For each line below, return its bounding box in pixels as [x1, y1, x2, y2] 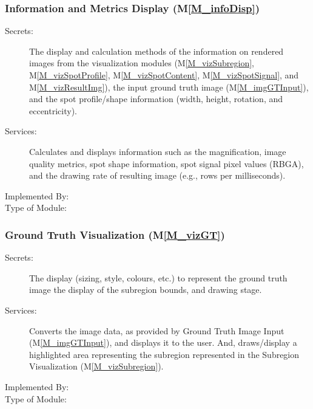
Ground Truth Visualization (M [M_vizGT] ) [5, 227, 225, 242]
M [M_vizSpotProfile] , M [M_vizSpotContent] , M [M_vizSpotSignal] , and [29, 69, 299, 81]
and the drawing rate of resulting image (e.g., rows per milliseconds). [29, 169, 286, 182]
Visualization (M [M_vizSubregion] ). [29, 360, 164, 373]
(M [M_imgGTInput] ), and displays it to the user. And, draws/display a [29, 336, 297, 349]
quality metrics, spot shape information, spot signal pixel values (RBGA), [29, 157, 304, 170]
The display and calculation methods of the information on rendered [29, 44, 284, 57]
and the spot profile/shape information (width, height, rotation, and [29, 92, 283, 105]
